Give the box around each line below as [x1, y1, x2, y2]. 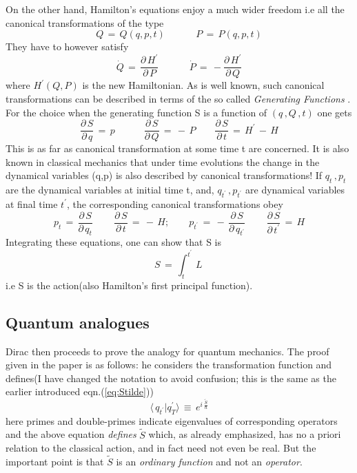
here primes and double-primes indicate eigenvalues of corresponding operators [6, 413, 338, 428]
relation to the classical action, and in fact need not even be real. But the [6, 441, 316, 455]
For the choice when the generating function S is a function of [6, 105, 267, 119]
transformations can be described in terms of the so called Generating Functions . [6, 91, 351, 105]
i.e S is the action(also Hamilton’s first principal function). [6, 277, 253, 292]
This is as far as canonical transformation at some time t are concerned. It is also [6, 141, 349, 156]
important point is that [6, 454, 104, 469]
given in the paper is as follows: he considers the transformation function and [6, 357, 332, 372]
